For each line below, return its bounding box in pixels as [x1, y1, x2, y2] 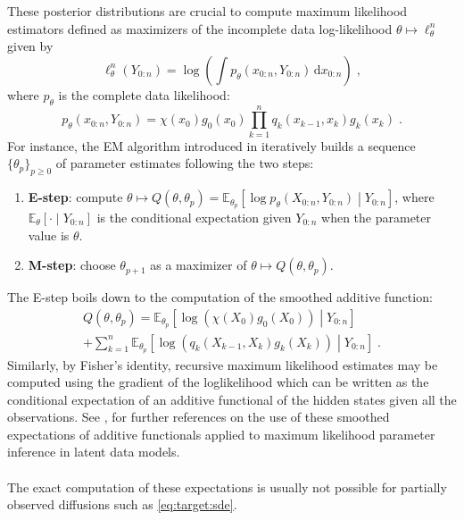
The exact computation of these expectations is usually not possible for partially [7, 477, 447, 496]
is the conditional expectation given [96, 207, 292, 226]
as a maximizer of [150, 256, 247, 274]
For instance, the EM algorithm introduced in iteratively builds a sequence [7, 136, 416, 155]
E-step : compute [28, 188, 123, 206]
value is [28, 225, 70, 244]
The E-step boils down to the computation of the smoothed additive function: [7, 288, 433, 306]
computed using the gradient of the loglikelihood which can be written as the [7, 373, 429, 391]
